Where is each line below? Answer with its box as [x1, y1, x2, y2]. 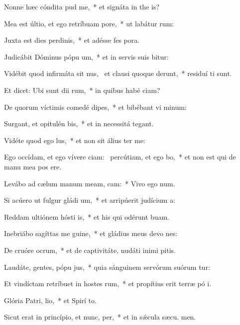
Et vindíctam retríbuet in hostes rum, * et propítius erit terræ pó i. [4, 278, 212, 289]
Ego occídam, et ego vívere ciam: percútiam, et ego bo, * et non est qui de [4, 152, 236, 162]
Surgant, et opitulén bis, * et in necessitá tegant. [4, 118, 154, 129]
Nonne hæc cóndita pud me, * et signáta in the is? [4, 1, 160, 11]
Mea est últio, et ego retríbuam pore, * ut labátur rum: [4, 18, 174, 28]
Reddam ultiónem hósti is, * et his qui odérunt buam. [4, 211, 170, 222]
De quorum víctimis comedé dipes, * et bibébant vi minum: [4, 101, 187, 112]
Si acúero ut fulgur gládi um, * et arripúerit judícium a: [4, 195, 176, 205]
